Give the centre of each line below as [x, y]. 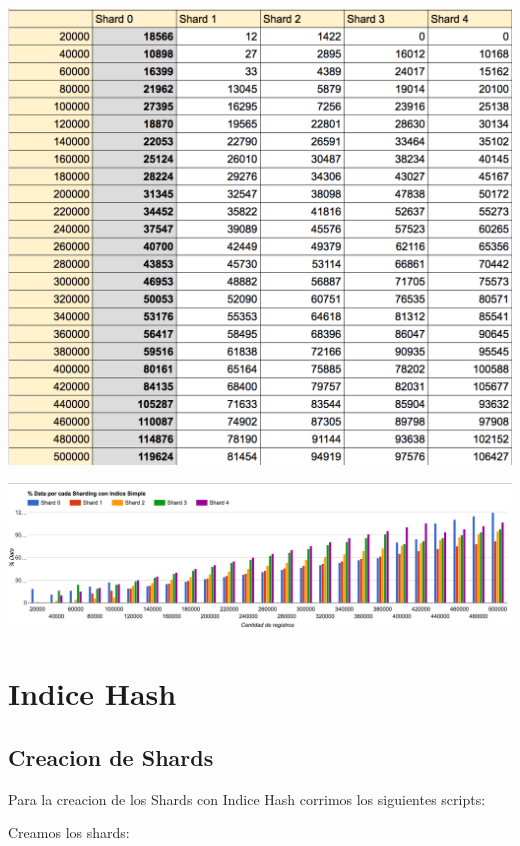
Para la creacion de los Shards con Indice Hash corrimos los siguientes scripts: [247, 798]
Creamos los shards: [69, 832]
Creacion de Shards [111, 756]
